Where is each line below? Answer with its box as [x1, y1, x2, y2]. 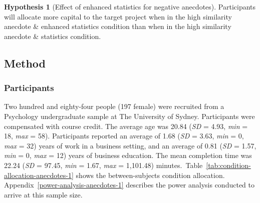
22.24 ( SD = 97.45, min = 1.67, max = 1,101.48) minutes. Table [4, 159, 203, 170]
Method [4, 55, 46, 70]
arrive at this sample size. [4, 189, 83, 199]
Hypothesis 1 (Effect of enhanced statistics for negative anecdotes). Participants [4, 1, 256, 11]
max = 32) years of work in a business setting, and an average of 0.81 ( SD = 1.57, [4, 140, 256, 150]
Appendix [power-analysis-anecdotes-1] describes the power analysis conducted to [4, 179, 254, 190]
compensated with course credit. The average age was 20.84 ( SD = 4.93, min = [4, 120, 248, 131]
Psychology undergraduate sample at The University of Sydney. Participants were [4, 110, 255, 121]
